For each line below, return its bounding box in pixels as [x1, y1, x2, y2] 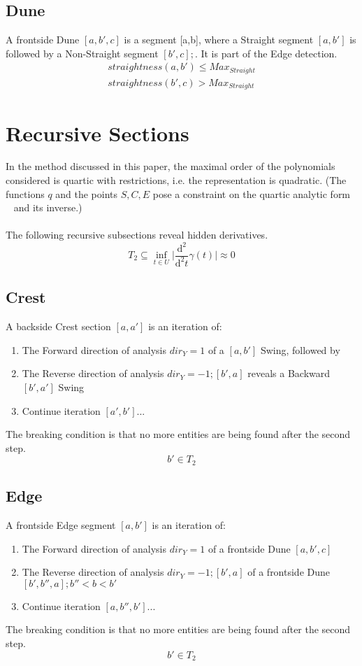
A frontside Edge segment [6, 517, 116, 532]
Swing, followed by [260, 342, 340, 357]
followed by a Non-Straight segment [6, 45, 159, 60]
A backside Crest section [6, 319, 111, 334]
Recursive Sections [6, 118, 189, 147]
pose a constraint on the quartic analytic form [152, 186, 351, 201]
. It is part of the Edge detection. [194, 45, 338, 60]
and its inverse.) [13, 200, 82, 215]
